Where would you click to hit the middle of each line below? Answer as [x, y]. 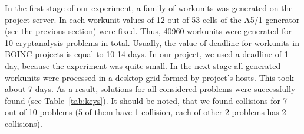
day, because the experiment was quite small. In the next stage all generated [143, 65]
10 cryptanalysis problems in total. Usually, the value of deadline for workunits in [152, 42]
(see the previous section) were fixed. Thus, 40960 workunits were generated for [148, 31]
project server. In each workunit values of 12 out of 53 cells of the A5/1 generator [152, 19]
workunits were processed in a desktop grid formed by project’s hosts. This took [149, 77]
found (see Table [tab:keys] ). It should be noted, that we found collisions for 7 [146, 100]
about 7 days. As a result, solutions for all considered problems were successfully [150, 89]
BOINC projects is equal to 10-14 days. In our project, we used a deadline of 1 [147, 54]
